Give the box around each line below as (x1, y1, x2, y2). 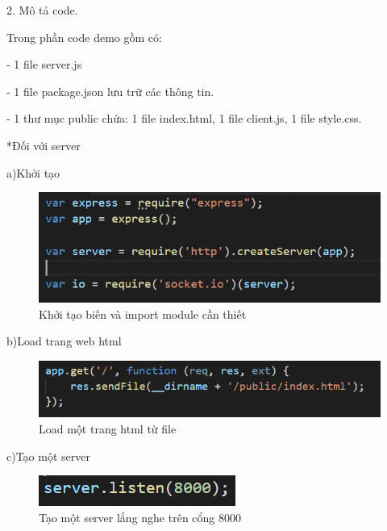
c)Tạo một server (6, 447, 90, 464)
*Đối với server (6, 136, 81, 153)
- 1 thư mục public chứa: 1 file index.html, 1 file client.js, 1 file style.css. (6, 110, 362, 127)
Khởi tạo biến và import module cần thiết (39, 305, 247, 322)
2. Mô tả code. (6, 2, 78, 18)
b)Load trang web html (6, 332, 122, 349)
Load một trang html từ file (39, 420, 177, 437)
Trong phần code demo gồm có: (6, 28, 162, 45)
